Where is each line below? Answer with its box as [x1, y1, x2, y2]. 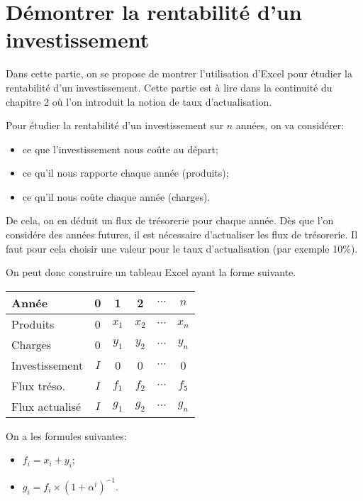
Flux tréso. [11, 377, 65, 394]
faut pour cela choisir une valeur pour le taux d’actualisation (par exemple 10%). [6, 241, 358, 255]
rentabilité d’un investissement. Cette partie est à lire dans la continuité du [6, 79, 333, 94]
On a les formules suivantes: [6, 428, 127, 443]
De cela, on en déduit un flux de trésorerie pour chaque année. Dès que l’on [6, 213, 334, 228]
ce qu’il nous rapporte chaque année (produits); [22, 165, 229, 180]
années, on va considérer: [235, 118, 345, 133]
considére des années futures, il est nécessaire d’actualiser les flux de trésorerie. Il [6, 227, 358, 242]
